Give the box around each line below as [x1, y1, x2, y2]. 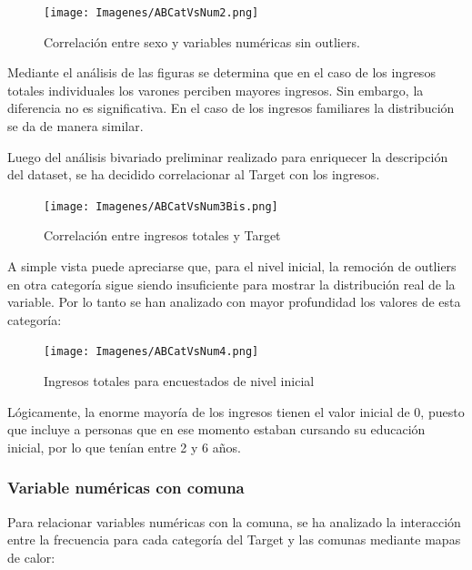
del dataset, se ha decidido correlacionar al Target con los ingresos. [7, 165, 380, 184]
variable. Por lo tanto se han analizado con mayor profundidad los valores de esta [7, 292, 461, 311]
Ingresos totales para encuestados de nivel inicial [44, 372, 315, 391]
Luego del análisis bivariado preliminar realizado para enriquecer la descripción [7, 147, 448, 166]
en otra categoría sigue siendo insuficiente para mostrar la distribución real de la [7, 274, 456, 293]
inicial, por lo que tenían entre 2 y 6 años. [7, 437, 241, 456]
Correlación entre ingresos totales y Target [44, 226, 281, 245]
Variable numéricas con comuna [7, 476, 245, 499]
